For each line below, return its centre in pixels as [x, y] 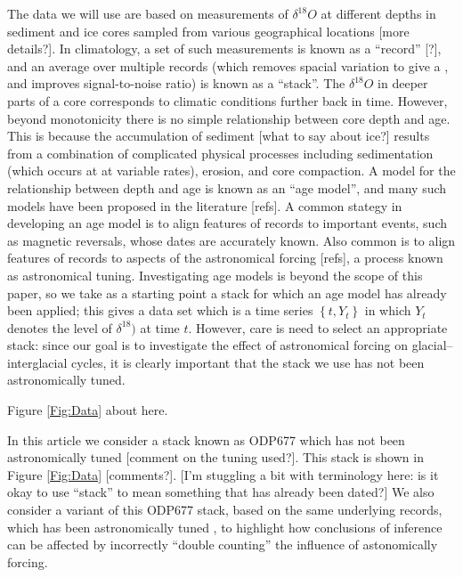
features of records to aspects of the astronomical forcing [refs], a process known [225, 258]
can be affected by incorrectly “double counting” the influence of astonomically [223, 544]
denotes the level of [60, 327]
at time [160, 327]
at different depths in [378, 13]
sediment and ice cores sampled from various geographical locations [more [208, 31]
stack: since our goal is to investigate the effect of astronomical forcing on [208, 345]
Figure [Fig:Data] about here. [88, 410]
